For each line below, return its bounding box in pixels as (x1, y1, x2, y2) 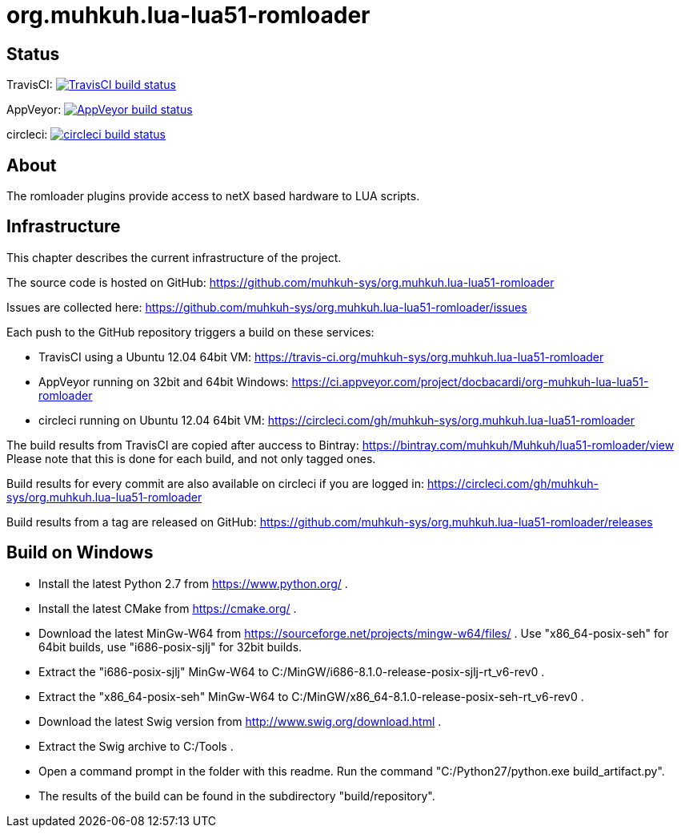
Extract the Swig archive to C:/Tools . (38, 739, 234, 753)
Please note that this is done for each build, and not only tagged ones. (6, 451, 376, 465)
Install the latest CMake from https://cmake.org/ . (38, 601, 297, 615)
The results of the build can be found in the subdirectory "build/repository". (38, 788, 435, 803)
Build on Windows (6, 542, 154, 563)
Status (6, 43, 60, 64)
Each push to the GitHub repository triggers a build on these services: (6, 324, 375, 339)
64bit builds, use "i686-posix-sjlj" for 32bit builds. (38, 639, 302, 654)
